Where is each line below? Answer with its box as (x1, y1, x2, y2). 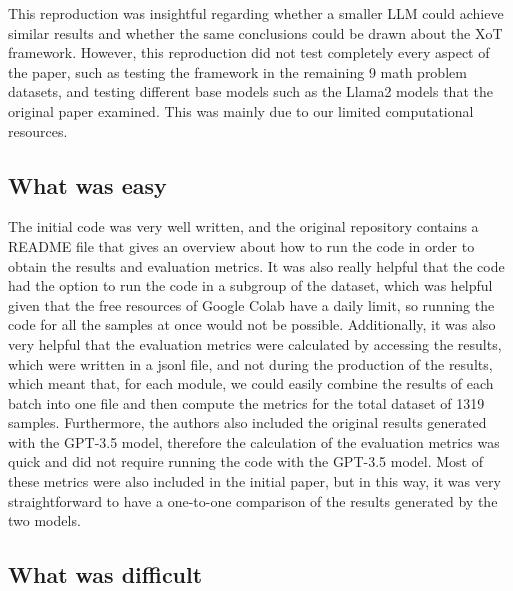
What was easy (8, 169, 167, 200)
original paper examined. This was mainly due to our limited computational (8, 100, 474, 121)
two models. (8, 510, 81, 531)
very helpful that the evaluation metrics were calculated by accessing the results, (8, 333, 502, 354)
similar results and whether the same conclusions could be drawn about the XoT (8, 22, 503, 43)
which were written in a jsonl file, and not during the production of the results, (8, 353, 493, 374)
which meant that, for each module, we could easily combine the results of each (8, 373, 494, 394)
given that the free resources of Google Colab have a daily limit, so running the (8, 294, 495, 315)
